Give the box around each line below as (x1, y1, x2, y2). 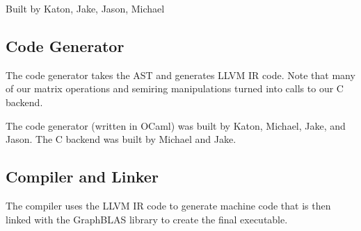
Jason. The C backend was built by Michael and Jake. (6, 132, 236, 146)
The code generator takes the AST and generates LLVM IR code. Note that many (6, 67, 355, 82)
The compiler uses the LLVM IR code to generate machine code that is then (6, 198, 331, 212)
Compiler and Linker (6, 166, 159, 187)
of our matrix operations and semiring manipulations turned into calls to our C (6, 81, 344, 96)
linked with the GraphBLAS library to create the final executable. (6, 212, 288, 226)
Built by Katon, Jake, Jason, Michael (6, 1, 165, 15)
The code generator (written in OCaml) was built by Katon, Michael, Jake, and (6, 118, 346, 132)
